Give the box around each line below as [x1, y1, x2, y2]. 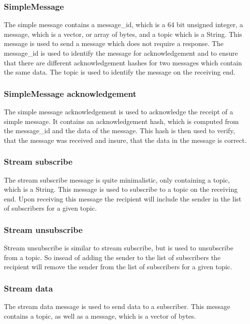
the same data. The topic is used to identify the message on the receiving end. [4, 67, 235, 77]
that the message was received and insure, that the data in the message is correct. [4, 135, 247, 145]
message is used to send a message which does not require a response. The [4, 38, 224, 48]
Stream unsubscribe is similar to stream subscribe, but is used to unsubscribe [4, 243, 234, 253]
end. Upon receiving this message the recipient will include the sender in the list [4, 193, 242, 203]
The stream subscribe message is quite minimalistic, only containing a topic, [4, 174, 230, 185]
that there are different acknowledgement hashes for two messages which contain [4, 57, 242, 67]
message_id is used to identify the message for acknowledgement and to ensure [4, 48, 238, 58]
